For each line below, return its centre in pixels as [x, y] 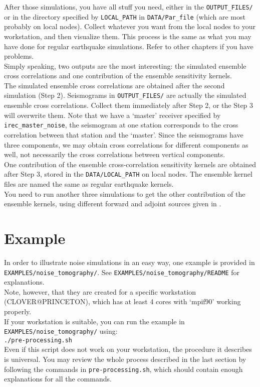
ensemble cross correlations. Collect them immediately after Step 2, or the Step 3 [129, 105]
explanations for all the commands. [58, 379]
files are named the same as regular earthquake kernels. [89, 184]
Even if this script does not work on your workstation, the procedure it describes [128, 349]
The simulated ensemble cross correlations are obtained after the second [114, 85]
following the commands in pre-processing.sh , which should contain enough [123, 369]
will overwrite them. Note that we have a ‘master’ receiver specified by [112, 115]
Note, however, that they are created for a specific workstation [100, 291]
